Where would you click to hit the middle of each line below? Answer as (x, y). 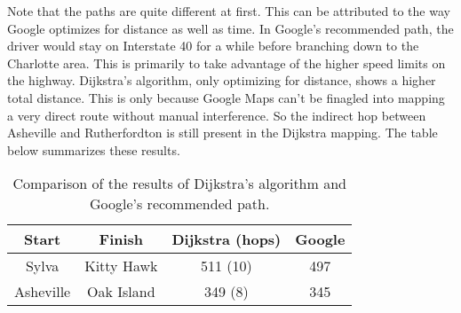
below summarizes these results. (94, 149)
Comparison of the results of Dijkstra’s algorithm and (179, 184)
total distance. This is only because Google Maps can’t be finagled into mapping (226, 97)
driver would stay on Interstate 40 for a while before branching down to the (213, 46)
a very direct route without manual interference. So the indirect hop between (217, 115)
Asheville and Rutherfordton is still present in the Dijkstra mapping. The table (223, 133)
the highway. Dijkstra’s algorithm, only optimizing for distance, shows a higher (222, 80)
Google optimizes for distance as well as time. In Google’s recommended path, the (230, 28)
